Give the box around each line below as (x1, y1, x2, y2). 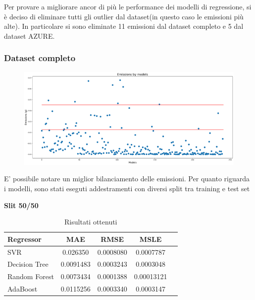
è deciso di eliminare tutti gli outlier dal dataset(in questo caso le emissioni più (4, 11, 244, 21)
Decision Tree (7, 259, 49, 269)
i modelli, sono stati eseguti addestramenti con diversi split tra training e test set (4, 183, 250, 193)
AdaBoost (7, 284, 38, 294)
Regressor (7, 233, 42, 244)
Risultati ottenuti (64, 217, 117, 227)
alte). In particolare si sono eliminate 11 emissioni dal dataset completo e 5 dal (4, 21, 244, 31)
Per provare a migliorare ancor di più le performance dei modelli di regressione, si (4, 1, 252, 11)
